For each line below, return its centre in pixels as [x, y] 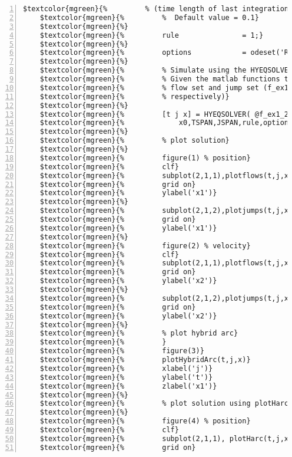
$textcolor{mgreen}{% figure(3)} [122, 351]
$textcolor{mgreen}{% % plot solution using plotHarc [164, 404]
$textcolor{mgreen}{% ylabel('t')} [126, 377]
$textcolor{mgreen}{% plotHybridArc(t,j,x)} [145, 360]
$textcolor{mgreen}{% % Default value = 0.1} [149, 17]
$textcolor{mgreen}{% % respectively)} [135, 96]
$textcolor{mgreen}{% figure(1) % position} [145, 158]
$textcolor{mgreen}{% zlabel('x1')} [128, 386]
